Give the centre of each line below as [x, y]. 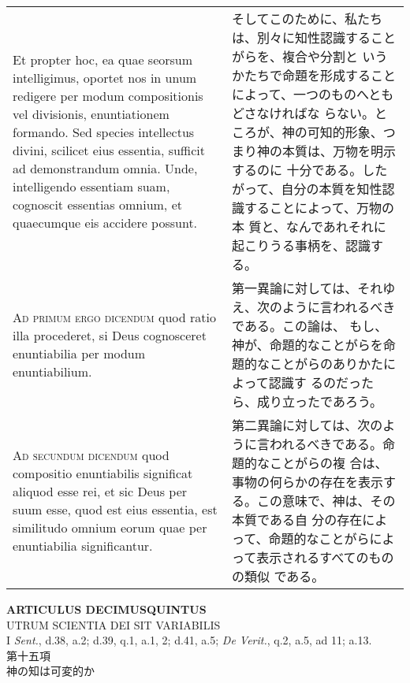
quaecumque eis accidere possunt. [105, 223]
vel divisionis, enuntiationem [91, 114]
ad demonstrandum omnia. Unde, [105, 168]
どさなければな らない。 [303, 113]
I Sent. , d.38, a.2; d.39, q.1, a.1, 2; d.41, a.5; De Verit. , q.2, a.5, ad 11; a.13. [189, 640]
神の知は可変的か [50, 671]
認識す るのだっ [315, 382]
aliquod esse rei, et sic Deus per [100, 491]
